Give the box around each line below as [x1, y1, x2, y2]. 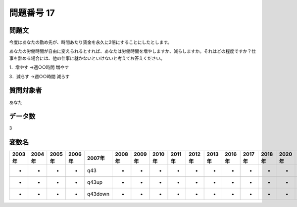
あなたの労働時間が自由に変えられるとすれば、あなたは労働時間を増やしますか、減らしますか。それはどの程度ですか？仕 [9, 48, 256, 54]
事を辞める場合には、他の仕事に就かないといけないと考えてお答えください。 [9, 55, 165, 61]
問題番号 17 [9, 7, 55, 18]
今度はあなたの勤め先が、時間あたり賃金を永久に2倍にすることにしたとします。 [9, 40, 172, 45]
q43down [87, 191, 110, 198]
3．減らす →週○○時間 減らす [9, 73, 70, 79]
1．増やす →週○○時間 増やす [9, 64, 69, 70]
